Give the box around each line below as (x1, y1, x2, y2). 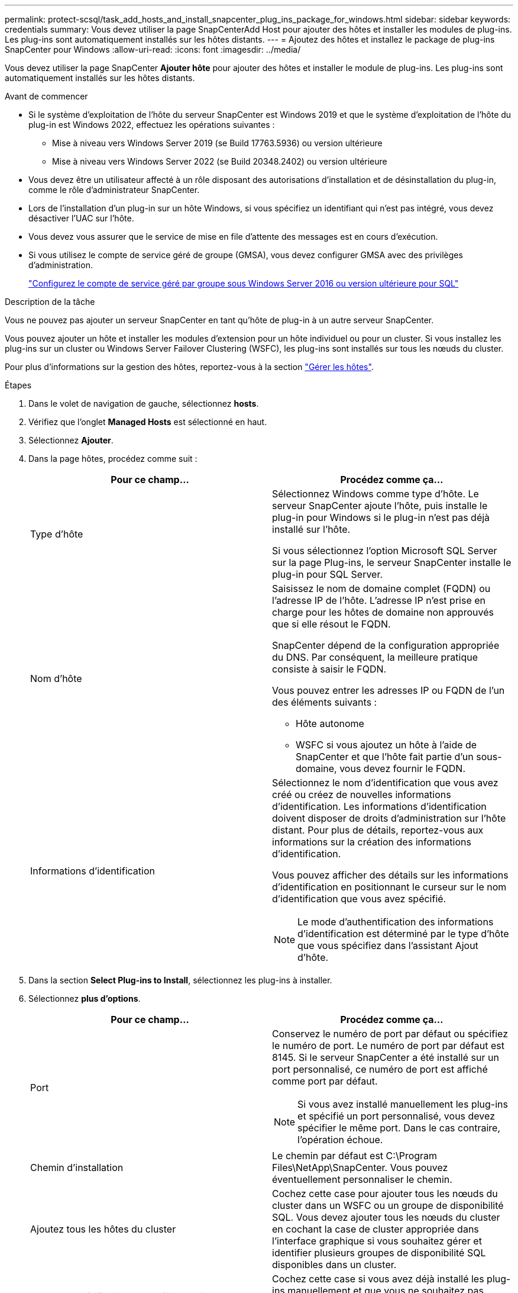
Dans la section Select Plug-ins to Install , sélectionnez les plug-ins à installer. (28, 975, 332, 985)
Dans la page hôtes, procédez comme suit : (28, 453, 198, 464)
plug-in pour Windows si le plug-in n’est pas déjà (272, 512, 490, 523)
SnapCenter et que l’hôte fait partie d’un (296, 751, 474, 763)
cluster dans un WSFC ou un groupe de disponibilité (272, 1199, 504, 1211)
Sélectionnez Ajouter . (28, 435, 114, 445)
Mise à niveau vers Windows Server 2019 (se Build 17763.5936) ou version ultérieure (52, 138, 383, 148)
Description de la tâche (5, 297, 95, 307)
